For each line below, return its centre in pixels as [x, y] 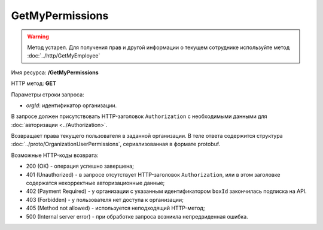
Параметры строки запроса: [48, 94]
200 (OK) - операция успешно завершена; [80, 166]
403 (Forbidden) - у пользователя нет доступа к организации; [105, 199]
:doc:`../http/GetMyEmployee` [64, 56]
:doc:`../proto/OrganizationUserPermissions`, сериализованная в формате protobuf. [116, 144]
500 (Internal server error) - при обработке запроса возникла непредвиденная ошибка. [137, 216]
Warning [38, 37]
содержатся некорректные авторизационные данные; [95, 183]
